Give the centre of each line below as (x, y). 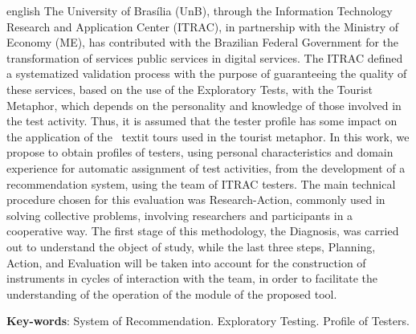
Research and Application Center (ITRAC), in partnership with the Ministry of (203, 26)
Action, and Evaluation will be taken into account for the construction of (186, 262)
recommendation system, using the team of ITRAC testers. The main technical (201, 183)
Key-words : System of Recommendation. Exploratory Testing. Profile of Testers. (208, 321)
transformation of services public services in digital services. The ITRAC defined (205, 57)
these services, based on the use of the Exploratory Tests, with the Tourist (190, 89)
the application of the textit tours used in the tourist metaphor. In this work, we (208, 136)
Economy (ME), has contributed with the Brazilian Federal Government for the (203, 42)
